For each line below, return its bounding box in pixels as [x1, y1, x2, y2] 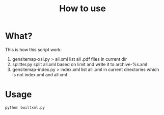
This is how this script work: [5, 46, 62, 52]
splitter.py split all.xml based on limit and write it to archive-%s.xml [12, 61, 147, 67]
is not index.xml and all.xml [12, 71, 67, 77]
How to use [59, 3, 106, 14]
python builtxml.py [5, 105, 45, 110]
